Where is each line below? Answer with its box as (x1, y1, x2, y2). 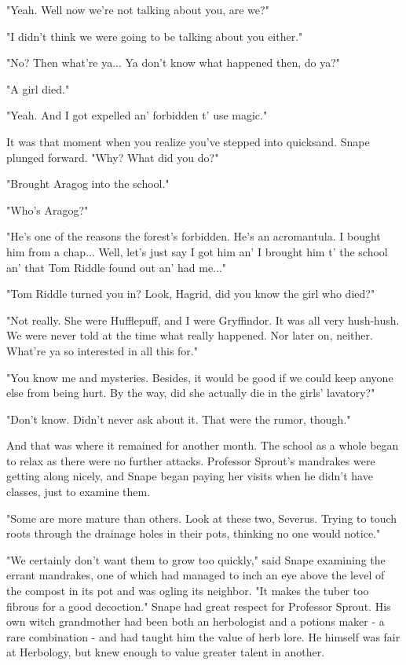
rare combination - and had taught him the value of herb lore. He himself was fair (6, 628, 401, 645)
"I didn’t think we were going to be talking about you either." (6, 28, 303, 44)
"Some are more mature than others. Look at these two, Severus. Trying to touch (6, 509, 397, 526)
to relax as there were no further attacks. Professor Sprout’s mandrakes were (6, 452, 375, 468)
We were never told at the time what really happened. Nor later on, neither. (6, 327, 373, 344)
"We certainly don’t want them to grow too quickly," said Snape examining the (6, 551, 386, 568)
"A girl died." (6, 80, 70, 97)
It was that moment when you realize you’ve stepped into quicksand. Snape (6, 133, 370, 149)
